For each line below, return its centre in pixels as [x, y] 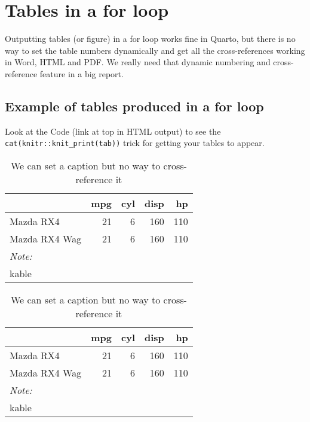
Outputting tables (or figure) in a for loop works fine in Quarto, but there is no [150, 39]
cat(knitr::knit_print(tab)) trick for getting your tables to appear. [135, 143]
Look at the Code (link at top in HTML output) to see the [113, 131]
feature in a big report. [82, 73]
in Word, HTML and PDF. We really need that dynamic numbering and [138, 62]
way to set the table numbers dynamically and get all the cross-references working [155, 50]
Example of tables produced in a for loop [134, 106]
